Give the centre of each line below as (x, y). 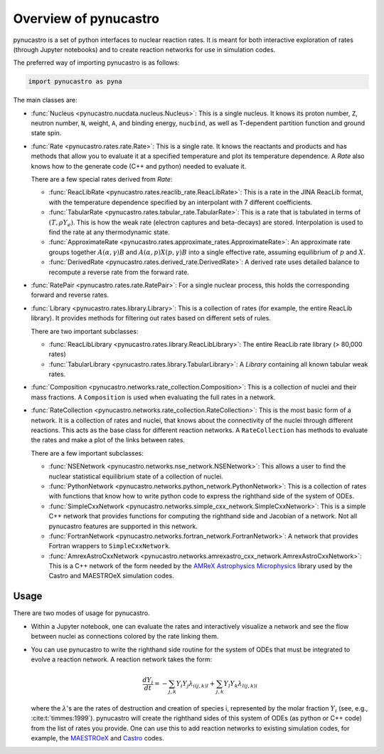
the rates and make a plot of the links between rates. (108, 440)
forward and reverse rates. (70, 295)
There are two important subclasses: (85, 331)
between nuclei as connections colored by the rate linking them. (125, 637)
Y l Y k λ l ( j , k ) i (241, 685)
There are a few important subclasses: (87, 453)
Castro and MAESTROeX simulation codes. (111, 576)
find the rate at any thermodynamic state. (110, 232)
